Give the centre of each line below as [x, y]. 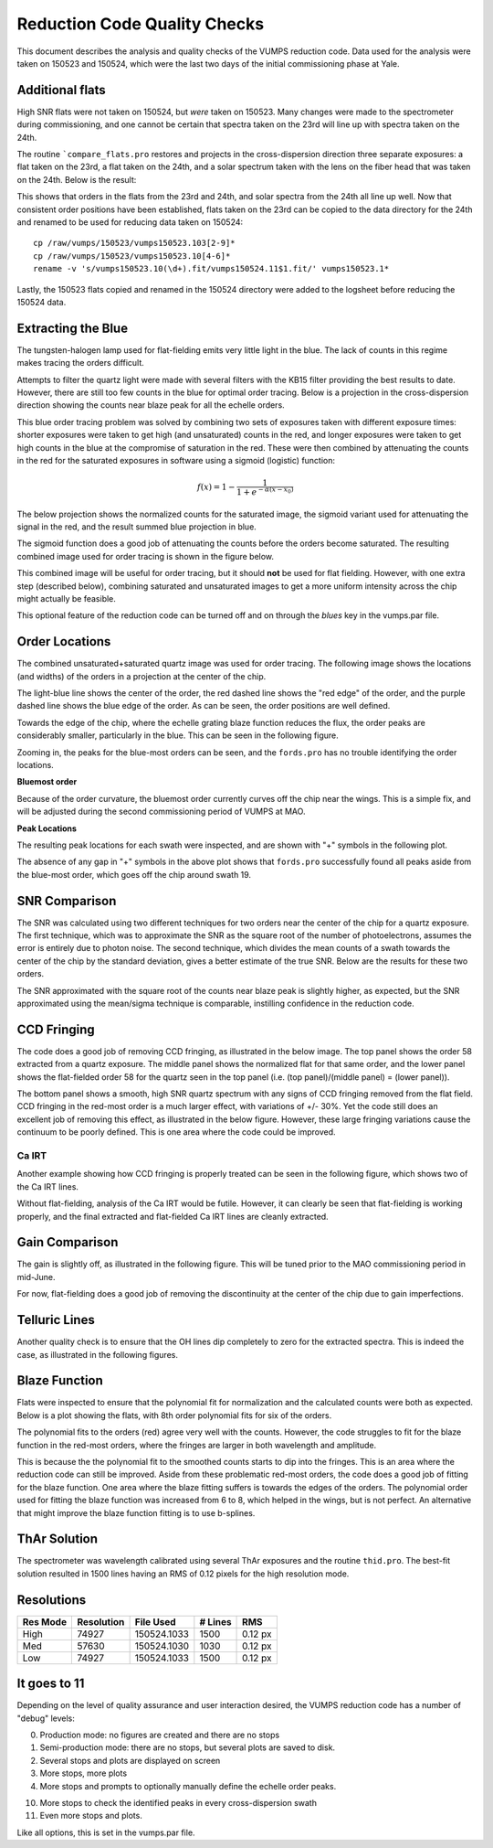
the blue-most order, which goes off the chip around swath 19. [134, 874]
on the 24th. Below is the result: [77, 179]
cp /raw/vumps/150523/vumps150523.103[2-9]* [135, 243]
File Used [156, 1621]
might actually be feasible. [66, 598]
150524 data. [42, 302]
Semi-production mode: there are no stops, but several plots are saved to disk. [188, 1747]
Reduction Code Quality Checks [141, 24]
